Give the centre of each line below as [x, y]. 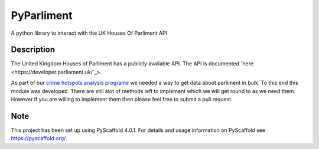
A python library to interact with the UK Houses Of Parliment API [89, 33]
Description [33, 50]
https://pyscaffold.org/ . [39, 138]
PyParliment [42, 15]
